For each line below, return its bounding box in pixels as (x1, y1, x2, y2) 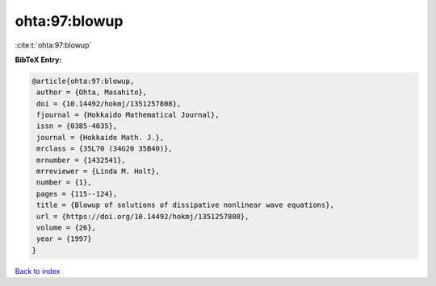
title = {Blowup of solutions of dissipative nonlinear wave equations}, (36, 201, 335, 209)
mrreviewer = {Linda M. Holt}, (36, 167, 161, 176)
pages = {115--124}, (36, 189, 118, 198)
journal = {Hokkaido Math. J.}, (36, 133, 165, 142)
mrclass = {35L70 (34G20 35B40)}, (36, 144, 173, 153)
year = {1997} (36, 234, 92, 243)
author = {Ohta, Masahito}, (36, 88, 148, 97)
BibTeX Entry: (15, 55, 62, 64)
